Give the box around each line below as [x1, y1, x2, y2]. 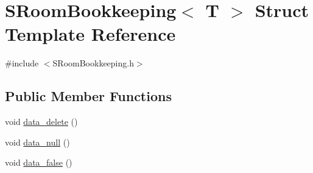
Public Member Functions [5, 86, 172, 105]
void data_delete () [5, 115, 78, 128]
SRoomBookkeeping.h [52, 57, 134, 69]
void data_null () [5, 135, 70, 148]
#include [5, 57, 39, 69]
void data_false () [5, 156, 72, 169]
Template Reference [5, 21, 176, 46]
